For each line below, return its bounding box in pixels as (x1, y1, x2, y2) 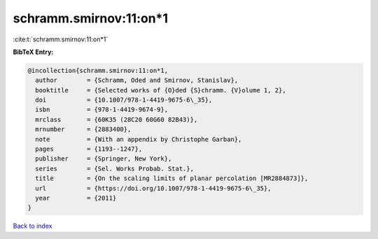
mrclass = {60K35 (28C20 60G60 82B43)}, (35, 116, 198, 123)
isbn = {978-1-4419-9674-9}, (35, 106, 168, 114)
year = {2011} (35, 194, 117, 202)
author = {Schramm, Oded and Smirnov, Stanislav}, (35, 76, 239, 84)
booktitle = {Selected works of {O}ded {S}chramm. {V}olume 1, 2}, (35, 86, 286, 94)
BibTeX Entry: (13, 48, 54, 56)
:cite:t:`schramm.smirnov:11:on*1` (13, 35, 108, 43)
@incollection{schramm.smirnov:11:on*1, (27, 67, 168, 74)
